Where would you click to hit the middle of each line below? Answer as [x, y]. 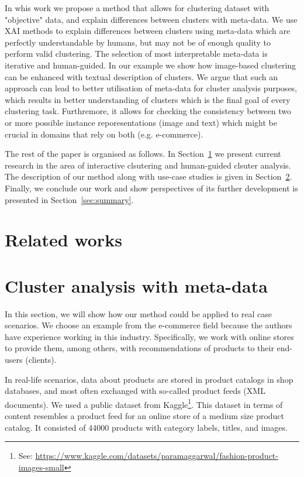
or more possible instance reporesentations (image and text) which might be [141, 122]
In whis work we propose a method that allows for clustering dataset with [137, 8]
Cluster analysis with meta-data [136, 285]
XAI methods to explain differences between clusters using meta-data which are [148, 31]
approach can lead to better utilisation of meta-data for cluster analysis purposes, [151, 88]
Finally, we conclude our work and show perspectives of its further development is [151, 188]
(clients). [41, 359]
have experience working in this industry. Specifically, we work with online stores [149, 336]
